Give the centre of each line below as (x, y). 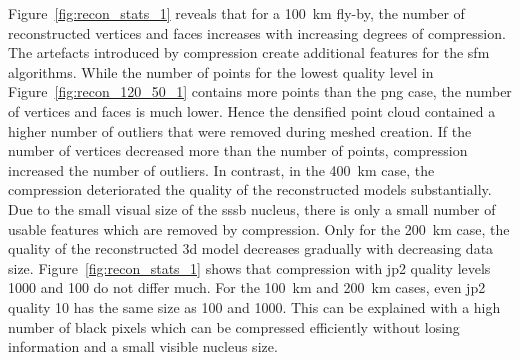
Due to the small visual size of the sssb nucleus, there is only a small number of (252, 208)
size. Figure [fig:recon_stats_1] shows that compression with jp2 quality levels (249, 267)
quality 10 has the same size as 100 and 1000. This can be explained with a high (254, 306)
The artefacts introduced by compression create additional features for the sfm (249, 52)
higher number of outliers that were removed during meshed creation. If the (240, 130)
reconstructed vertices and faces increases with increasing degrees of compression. (257, 32)
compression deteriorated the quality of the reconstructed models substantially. (250, 189)
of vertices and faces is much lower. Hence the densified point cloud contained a (252, 110)
